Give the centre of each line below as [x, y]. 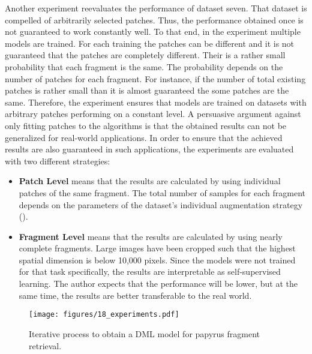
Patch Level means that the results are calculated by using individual [150, 181]
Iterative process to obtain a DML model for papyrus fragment [145, 333]
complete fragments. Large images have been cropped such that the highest [157, 248]
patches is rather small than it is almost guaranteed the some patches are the [147, 90]
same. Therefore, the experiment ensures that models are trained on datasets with [156, 102]
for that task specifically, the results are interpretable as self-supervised [150, 271]
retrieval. [45, 345]
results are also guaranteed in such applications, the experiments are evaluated [149, 149]
